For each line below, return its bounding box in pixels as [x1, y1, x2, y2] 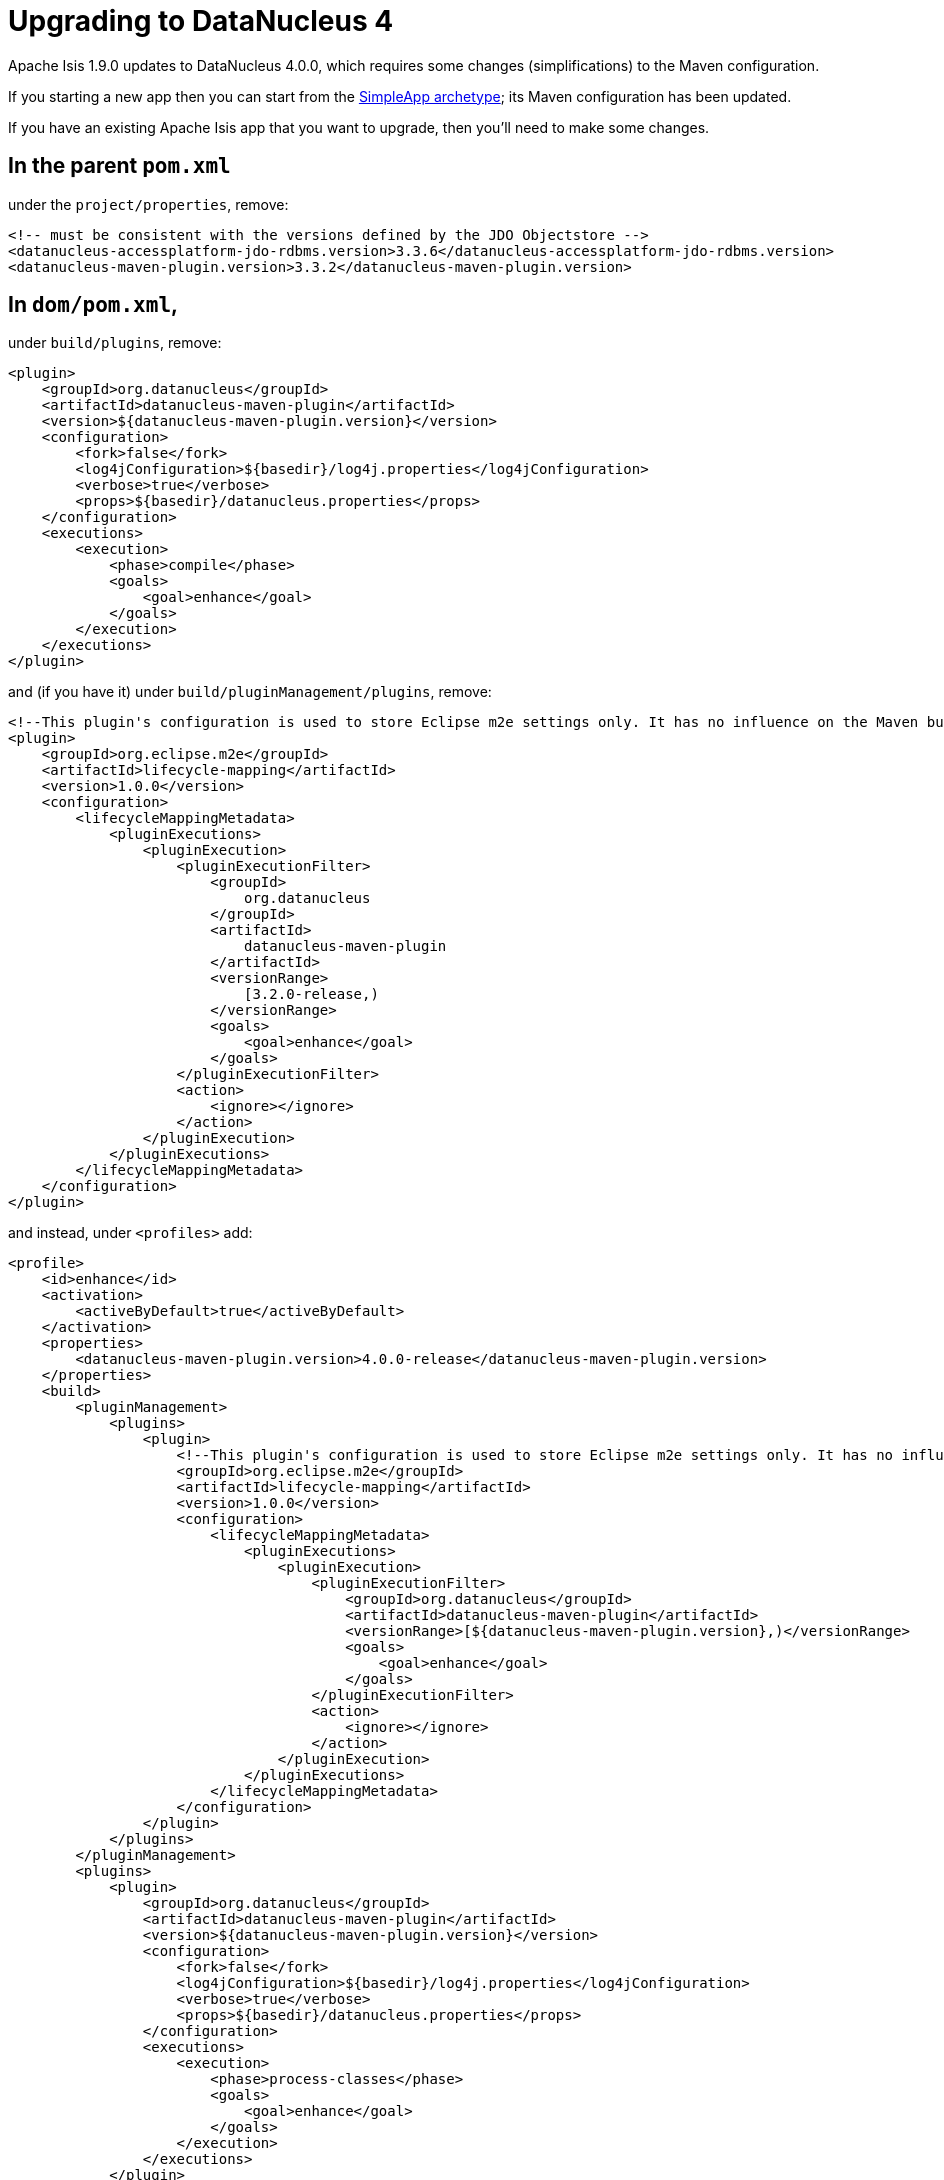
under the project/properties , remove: [8, 195, 289, 213]
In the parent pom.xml [8, 153, 231, 179]
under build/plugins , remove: [8, 334, 222, 352]
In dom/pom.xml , [8, 292, 179, 318]
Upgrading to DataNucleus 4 [8, 4, 394, 38]
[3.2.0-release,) [244, 986, 379, 1003]
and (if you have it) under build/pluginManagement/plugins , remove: [8, 683, 492, 701]
